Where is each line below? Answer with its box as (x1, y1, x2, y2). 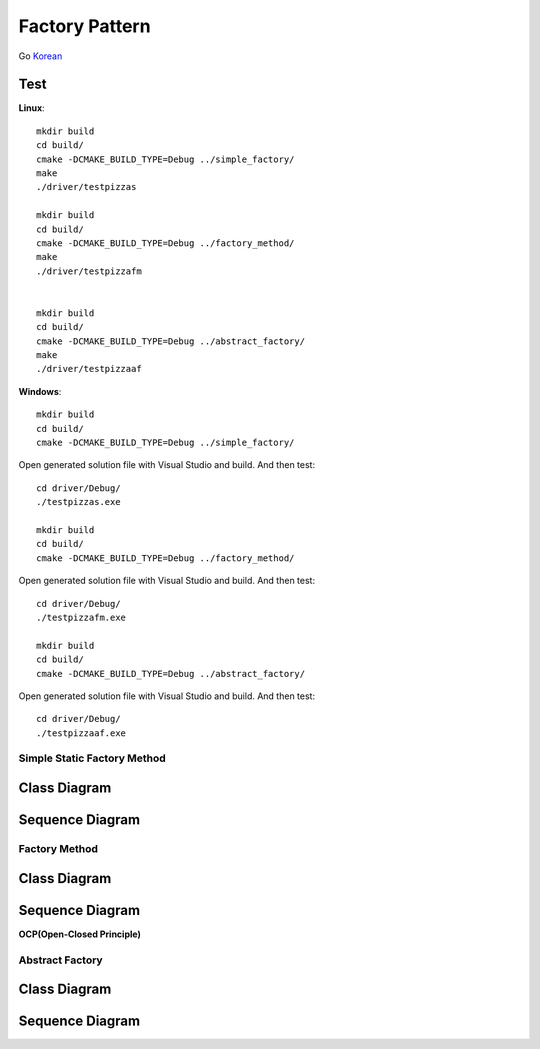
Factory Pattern (18, 15, 151, 37)
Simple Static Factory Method (18, 751, 167, 765)
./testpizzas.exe (36, 496, 121, 508)
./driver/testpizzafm (36, 265, 142, 277)
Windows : (18, 385, 62, 397)
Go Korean (18, 50, 63, 62)
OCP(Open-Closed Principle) (18, 928, 142, 940)
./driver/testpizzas (36, 181, 137, 193)
